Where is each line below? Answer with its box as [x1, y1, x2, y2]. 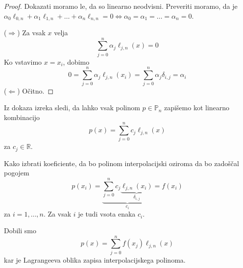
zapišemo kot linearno [164, 102, 230, 113]
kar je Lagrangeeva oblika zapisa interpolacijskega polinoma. [4, 254, 186, 265]
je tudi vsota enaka [78, 209, 136, 219]
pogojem [4, 168, 29, 178]
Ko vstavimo [4, 56, 42, 67]
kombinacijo [4, 112, 40, 122]
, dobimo [63, 56, 90, 67]
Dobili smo [4, 225, 36, 236]
